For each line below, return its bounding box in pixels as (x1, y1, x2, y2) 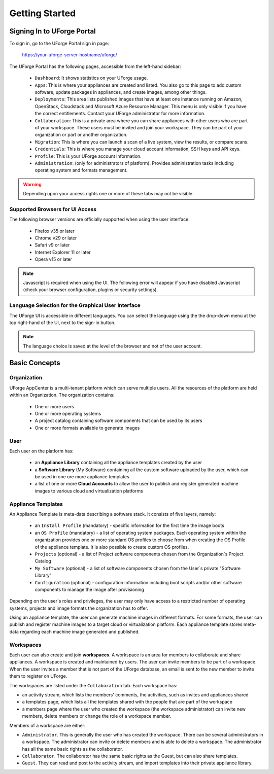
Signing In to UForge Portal (9, 27, 96, 36)
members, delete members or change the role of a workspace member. (22, 713, 172, 719)
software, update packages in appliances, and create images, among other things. (35, 89, 207, 95)
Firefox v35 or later (35, 228, 75, 234)
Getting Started (9, 8, 76, 19)
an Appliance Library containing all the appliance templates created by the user (35, 460, 202, 466)
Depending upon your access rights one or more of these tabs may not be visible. (23, 191, 194, 197)
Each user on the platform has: (9, 448, 74, 454)
